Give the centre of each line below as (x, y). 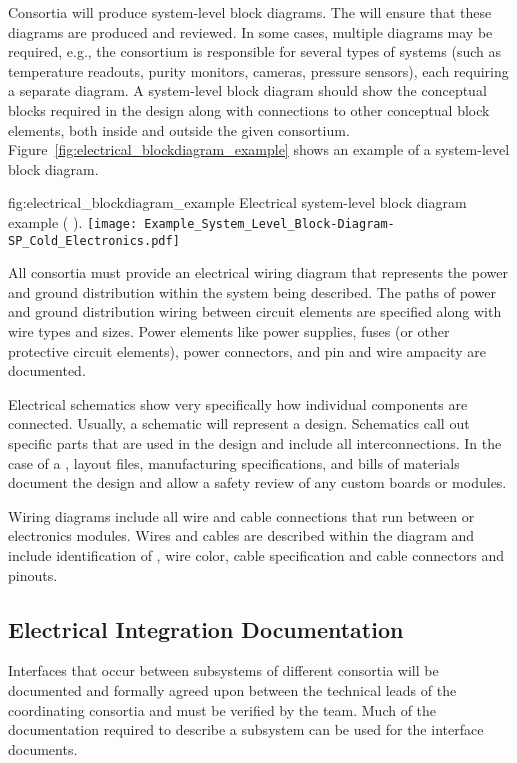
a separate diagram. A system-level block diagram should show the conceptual (247, 90)
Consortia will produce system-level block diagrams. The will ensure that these (250, 12)
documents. (43, 748)
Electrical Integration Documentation (206, 628)
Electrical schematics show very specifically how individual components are (238, 403)
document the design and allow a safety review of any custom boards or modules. (257, 482)
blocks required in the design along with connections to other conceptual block (249, 109)
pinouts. (33, 574)
